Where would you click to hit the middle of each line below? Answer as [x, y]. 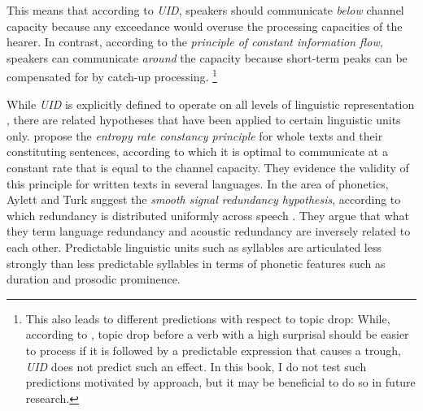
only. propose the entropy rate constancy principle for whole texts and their [195, 135]
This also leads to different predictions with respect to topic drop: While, [208, 318]
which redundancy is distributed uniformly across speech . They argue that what [208, 215]
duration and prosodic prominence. [94, 279]
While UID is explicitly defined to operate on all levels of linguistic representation [211, 104]
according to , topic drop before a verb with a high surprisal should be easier [217, 334]
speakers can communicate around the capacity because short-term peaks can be [207, 57]
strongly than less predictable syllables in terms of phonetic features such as [196, 263]
